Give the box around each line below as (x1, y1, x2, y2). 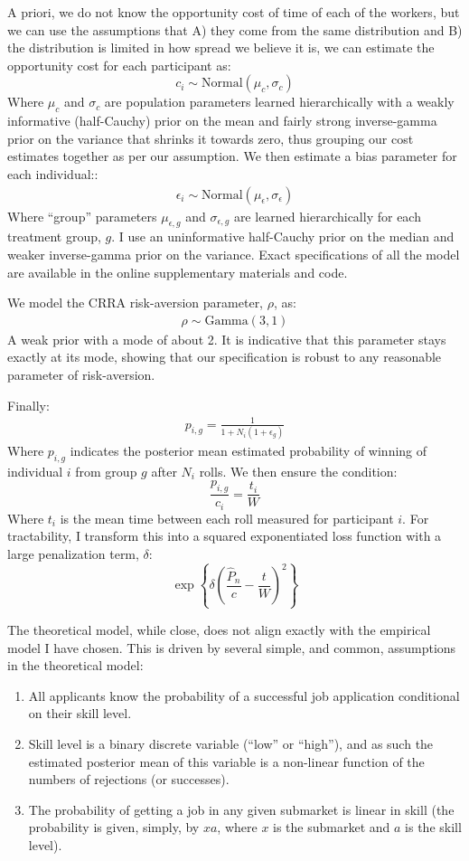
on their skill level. (28, 704, 132, 723)
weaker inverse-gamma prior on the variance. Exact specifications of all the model (7, 244, 460, 263)
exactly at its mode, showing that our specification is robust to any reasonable (7, 347, 442, 366)
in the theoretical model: (7, 656, 144, 675)
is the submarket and (273, 818, 390, 837)
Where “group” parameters (7, 206, 157, 225)
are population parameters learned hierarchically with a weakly (104, 92, 455, 111)
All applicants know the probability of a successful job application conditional (28, 686, 460, 705)
